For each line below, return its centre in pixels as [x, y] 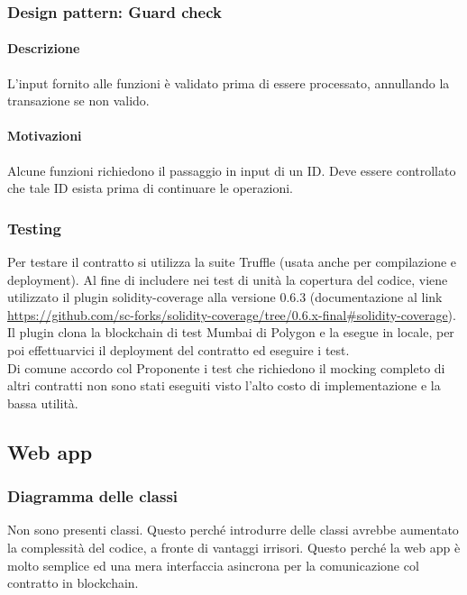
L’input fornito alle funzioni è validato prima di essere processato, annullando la [229, 82]
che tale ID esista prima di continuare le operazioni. [151, 188]
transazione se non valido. [78, 101]
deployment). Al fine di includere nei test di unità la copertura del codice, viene [228, 279]
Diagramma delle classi [93, 496]
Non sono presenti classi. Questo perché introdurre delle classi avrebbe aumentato [233, 530]
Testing [34, 228]
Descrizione [44, 48]
